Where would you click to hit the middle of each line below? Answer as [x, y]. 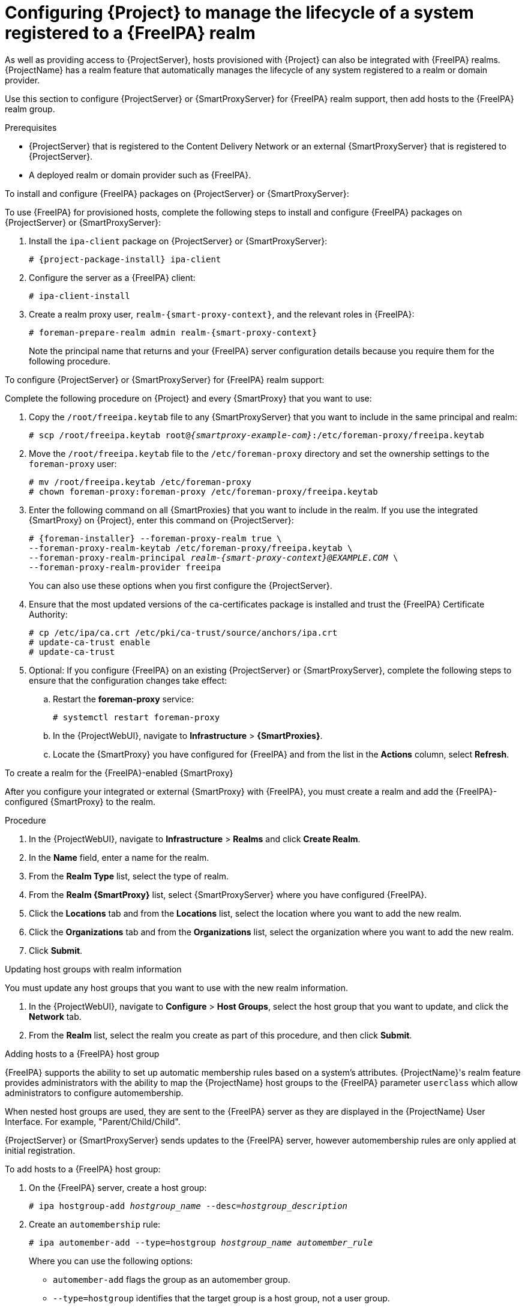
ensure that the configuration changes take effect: [128, 680]
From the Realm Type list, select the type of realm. [129, 876]
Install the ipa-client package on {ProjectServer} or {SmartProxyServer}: [178, 241]
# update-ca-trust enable [90, 642]
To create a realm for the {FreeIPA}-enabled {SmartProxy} [119, 773]
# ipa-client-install [79, 296]
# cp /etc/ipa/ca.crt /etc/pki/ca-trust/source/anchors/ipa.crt [183, 632]
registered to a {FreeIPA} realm [130, 33]
